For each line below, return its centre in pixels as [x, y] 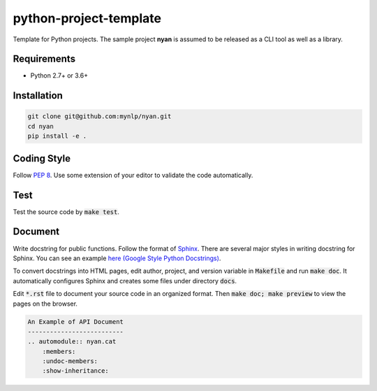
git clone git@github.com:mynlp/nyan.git [99, 116]
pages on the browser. [45, 304]
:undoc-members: [70, 361]
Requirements [44, 59]
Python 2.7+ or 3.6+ [59, 76]
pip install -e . [57, 136]
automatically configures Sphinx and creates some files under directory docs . [125, 280]
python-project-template [87, 18]
